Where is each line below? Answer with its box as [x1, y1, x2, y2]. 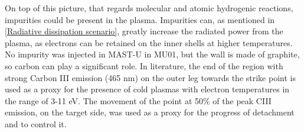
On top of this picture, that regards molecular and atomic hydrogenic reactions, [5, 2, 293, 14]
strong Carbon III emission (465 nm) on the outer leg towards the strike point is [5, 71, 296, 83]
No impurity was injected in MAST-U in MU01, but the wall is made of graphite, [5, 48, 300, 60]
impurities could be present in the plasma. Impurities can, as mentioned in [5, 13, 275, 25]
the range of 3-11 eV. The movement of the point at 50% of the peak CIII [5, 94, 272, 107]
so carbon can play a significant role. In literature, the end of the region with [5, 59, 283, 72]
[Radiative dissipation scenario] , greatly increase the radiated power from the [5, 25, 283, 37]
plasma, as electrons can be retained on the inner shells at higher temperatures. [5, 36, 293, 49]
